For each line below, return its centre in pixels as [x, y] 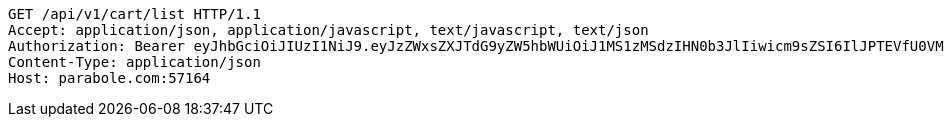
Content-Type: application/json [134, 62]
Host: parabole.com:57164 [109, 78]
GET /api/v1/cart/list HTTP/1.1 [134, 14]
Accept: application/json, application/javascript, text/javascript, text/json [328, 30]
